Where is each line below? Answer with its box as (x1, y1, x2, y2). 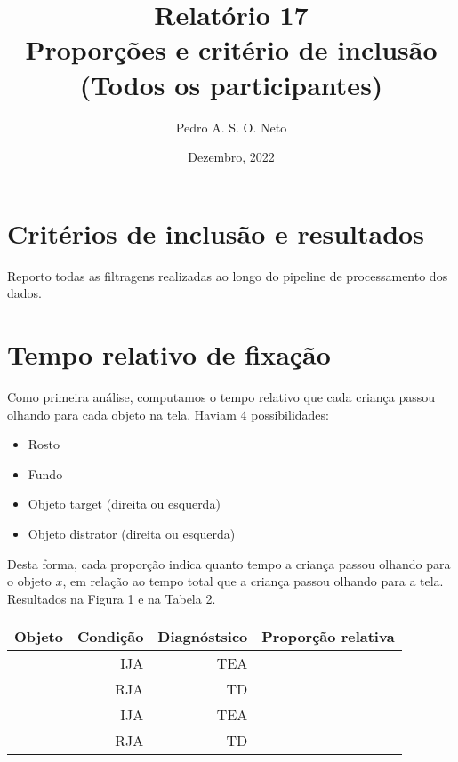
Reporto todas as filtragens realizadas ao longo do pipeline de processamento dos (7, 266, 448, 285)
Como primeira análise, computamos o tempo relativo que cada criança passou (7, 387, 436, 405)
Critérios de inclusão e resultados (7, 214, 424, 251)
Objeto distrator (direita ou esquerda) (28, 524, 236, 542)
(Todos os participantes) (79, 66, 383, 102)
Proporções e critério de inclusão (25, 31, 438, 68)
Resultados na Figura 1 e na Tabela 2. (7, 589, 216, 607)
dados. (7, 284, 42, 302)
